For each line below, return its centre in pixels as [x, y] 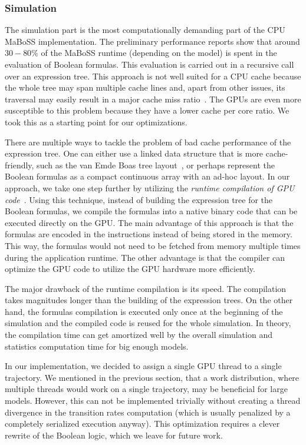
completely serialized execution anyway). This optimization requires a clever [142, 424]
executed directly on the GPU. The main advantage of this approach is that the [149, 222]
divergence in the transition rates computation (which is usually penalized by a [148, 412]
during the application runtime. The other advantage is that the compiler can [145, 257]
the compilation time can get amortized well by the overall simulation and [139, 335]
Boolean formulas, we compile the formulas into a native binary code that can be [151, 211]
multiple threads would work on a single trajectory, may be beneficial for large [146, 389]
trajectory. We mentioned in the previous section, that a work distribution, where [152, 377]
